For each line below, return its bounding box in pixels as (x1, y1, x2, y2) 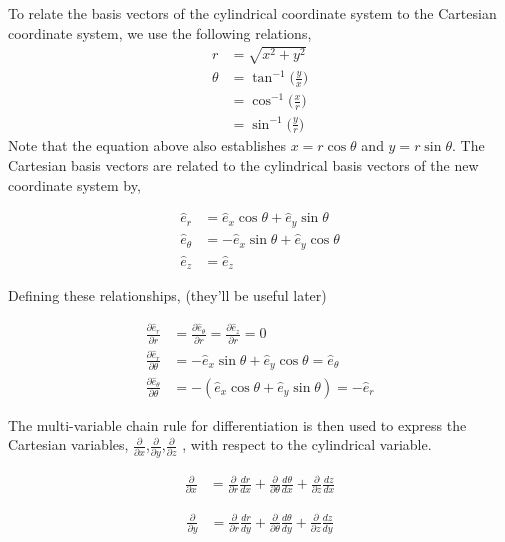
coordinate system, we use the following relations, (8, 22, 312, 43)
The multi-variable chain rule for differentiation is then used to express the (8, 414, 467, 435)
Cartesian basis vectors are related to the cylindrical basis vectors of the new (8, 155, 479, 176)
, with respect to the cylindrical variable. (182, 434, 432, 455)
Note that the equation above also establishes (8, 135, 286, 156)
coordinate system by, (8, 174, 141, 195)
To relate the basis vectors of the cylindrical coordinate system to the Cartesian (8, 3, 497, 23)
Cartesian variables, (8, 434, 129, 455)
